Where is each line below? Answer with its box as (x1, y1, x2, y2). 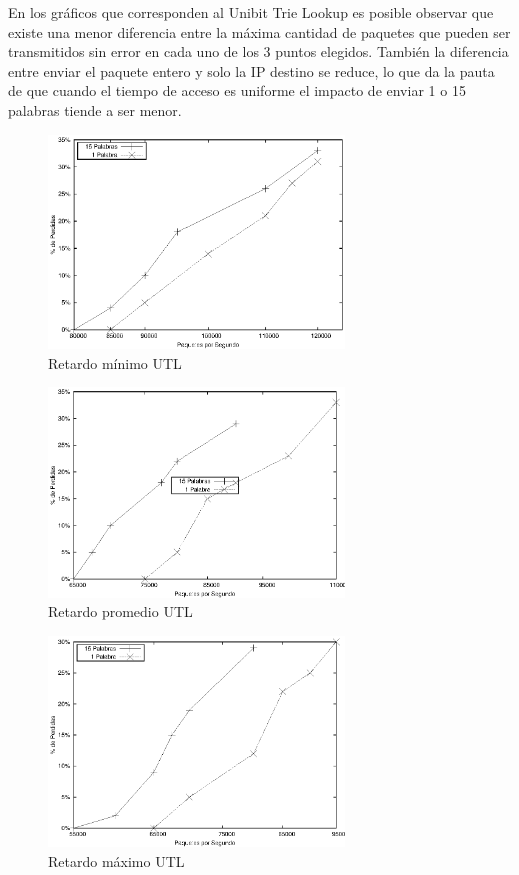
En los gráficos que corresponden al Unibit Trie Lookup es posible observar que (8, 2, 494, 22)
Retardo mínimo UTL (48, 352, 182, 373)
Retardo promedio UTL (48, 601, 193, 622)
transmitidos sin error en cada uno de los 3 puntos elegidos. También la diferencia (8, 41, 509, 62)
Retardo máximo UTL (48, 850, 185, 871)
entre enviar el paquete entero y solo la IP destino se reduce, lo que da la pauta (8, 60, 495, 81)
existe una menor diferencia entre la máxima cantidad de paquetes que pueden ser (8, 21, 511, 42)
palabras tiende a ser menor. (8, 99, 182, 120)
